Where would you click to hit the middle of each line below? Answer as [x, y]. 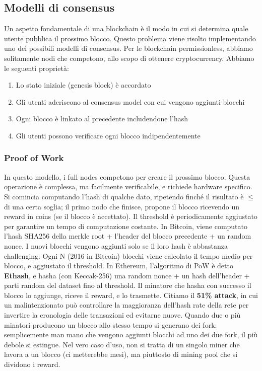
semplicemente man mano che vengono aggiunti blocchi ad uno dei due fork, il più [131, 335]
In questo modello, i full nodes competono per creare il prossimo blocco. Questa [127, 176]
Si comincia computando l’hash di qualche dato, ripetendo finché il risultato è [124, 196]
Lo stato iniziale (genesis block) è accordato [83, 85]
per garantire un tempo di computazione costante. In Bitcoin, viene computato [126, 226]
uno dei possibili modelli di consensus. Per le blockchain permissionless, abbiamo [128, 48]
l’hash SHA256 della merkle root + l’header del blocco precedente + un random [128, 236]
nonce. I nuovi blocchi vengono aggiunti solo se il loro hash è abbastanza [116, 245]
